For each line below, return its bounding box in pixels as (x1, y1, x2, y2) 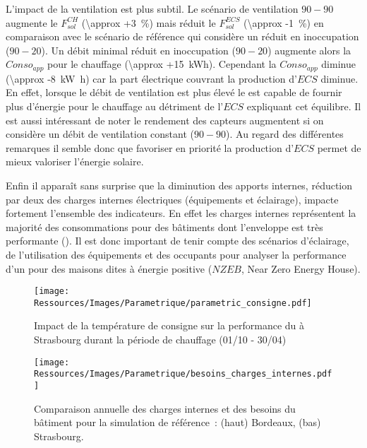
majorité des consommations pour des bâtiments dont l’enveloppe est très (6, 219, 323, 234)
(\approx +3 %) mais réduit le (81, 15, 216, 30)
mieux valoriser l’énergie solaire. (6, 154, 144, 169)
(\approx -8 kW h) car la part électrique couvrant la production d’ (6, 71, 297, 86)
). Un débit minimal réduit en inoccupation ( (41, 42, 236, 57)
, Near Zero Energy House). (241, 261, 361, 276)
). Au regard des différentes (226, 126, 344, 141)
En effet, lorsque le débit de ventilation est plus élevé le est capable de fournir (6, 85, 342, 100)
